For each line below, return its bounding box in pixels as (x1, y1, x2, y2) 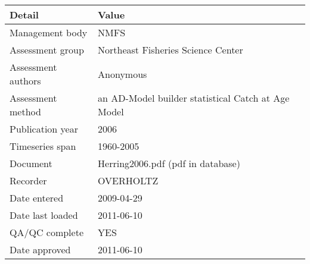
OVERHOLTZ (98, 174, 159, 187)
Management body (10, 26, 88, 39)
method (10, 105, 41, 118)
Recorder (10, 174, 47, 187)
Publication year (10, 122, 78, 136)
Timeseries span (10, 139, 76, 153)
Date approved (10, 243, 71, 256)
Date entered (10, 191, 64, 205)
